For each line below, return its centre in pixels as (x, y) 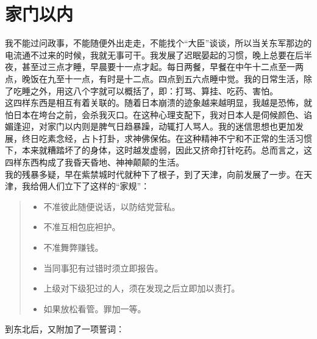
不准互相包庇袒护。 (82, 227)
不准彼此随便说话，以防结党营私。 (112, 206)
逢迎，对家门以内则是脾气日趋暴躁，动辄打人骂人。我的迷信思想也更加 (154, 126)
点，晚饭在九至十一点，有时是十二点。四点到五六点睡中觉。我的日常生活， (154, 78)
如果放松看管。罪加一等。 (95, 308)
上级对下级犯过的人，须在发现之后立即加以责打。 (142, 288)
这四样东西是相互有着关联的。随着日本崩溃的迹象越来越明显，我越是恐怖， (154, 103)
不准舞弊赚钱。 (73, 247)
